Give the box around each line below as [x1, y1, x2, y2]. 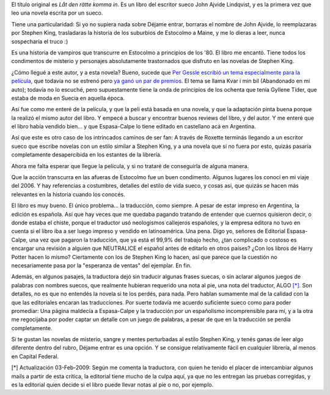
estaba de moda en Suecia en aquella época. [11, 94, 125, 102]
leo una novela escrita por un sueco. [11, 9, 103, 17]
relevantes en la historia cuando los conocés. [11, 190, 125, 198]
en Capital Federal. [11, 352, 59, 360]
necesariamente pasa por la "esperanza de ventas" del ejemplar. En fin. [11, 262, 192, 269]
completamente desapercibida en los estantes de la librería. [11, 151, 162, 158]
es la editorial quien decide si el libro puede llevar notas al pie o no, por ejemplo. [11, 381, 214, 388]
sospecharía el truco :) [11, 37, 68, 45]
